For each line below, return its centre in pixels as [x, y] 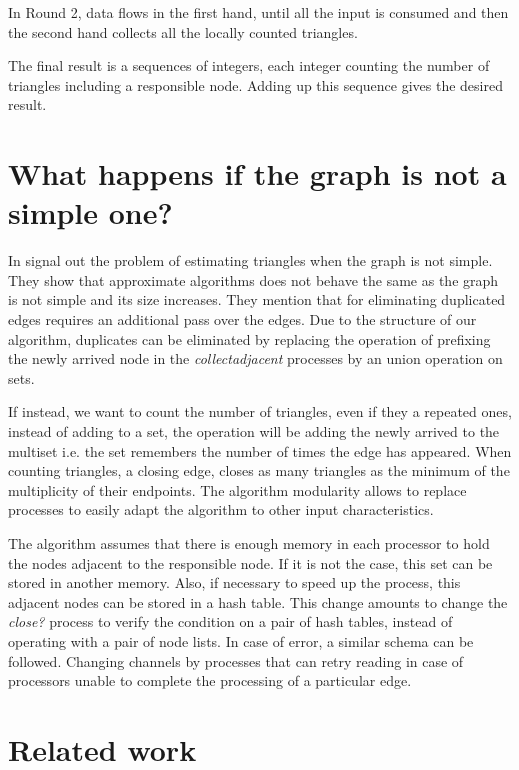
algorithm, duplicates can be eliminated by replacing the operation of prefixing [249, 338]
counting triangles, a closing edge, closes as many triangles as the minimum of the [259, 470]
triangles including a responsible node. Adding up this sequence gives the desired [255, 84]
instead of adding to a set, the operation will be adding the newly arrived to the [254, 431]
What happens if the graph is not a [257, 173]
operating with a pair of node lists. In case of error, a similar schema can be [241, 640]
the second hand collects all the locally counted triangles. [183, 31]
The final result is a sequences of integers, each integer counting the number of [249, 65]
